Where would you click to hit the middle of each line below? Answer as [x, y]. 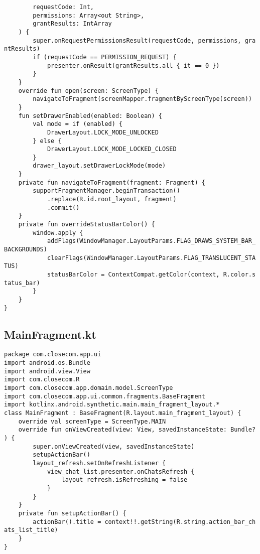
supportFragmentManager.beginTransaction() [106, 191]
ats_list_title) [31, 530]
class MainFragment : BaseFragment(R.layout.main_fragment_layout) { [123, 413]
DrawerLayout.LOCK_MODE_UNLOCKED [103, 132]
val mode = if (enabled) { [78, 124]
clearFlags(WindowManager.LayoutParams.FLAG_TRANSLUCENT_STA [151, 258]
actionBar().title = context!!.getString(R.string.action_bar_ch [144, 522]
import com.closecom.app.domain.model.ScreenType [89, 388]
